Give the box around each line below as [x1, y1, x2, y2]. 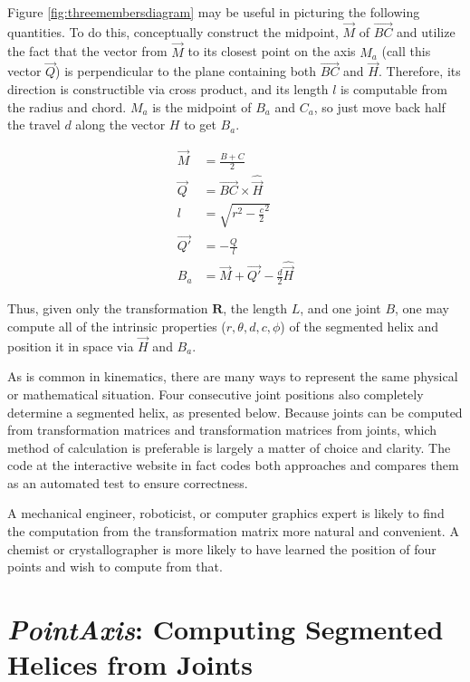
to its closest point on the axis [187, 42, 356, 61]
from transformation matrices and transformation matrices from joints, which [7, 420, 436, 439]
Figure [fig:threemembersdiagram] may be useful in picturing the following [7, 3, 420, 21]
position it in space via [7, 336, 134, 355]
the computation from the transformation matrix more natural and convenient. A [7, 522, 459, 541]
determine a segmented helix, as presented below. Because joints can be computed [7, 402, 463, 421]
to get [184, 115, 216, 134]
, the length [223, 299, 288, 318]
